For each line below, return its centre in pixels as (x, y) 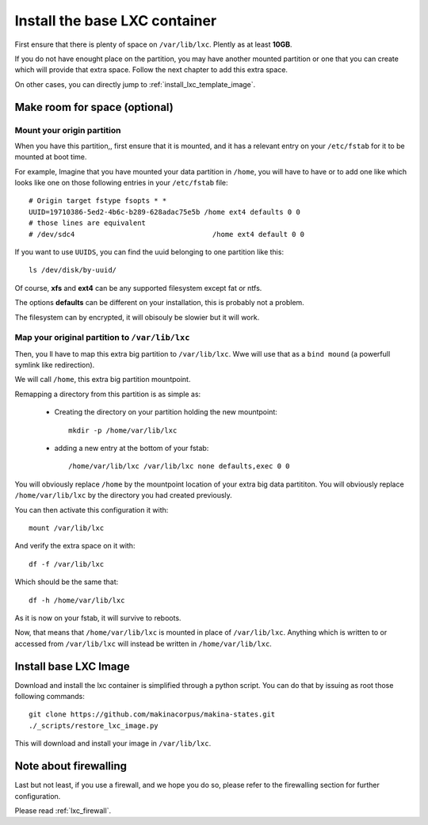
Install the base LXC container (116, 21)
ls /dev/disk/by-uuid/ (73, 270)
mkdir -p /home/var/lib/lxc (123, 430)
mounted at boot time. (51, 157)
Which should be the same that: (67, 582)
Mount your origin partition (68, 130)
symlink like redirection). (55, 365)
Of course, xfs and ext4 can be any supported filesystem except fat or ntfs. (138, 288)
